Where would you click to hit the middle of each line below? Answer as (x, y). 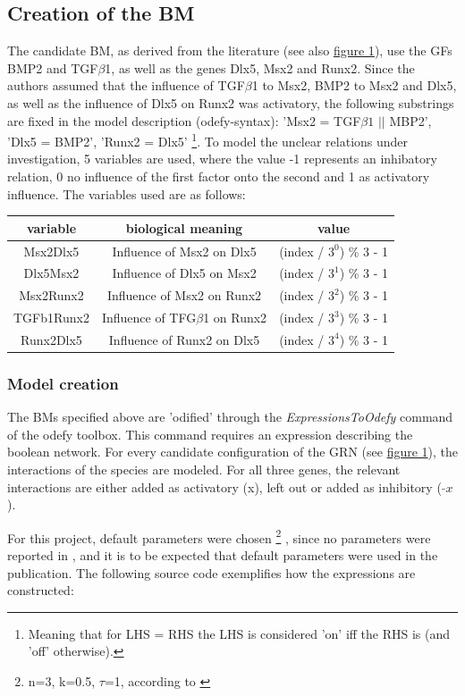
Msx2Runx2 (51, 295)
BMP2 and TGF (53, 67)
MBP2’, (410, 120)
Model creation (63, 383)
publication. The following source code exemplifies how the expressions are (211, 572)
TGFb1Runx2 (51, 318)
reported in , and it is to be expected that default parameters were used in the (223, 555)
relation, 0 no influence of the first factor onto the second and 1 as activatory (219, 176)
